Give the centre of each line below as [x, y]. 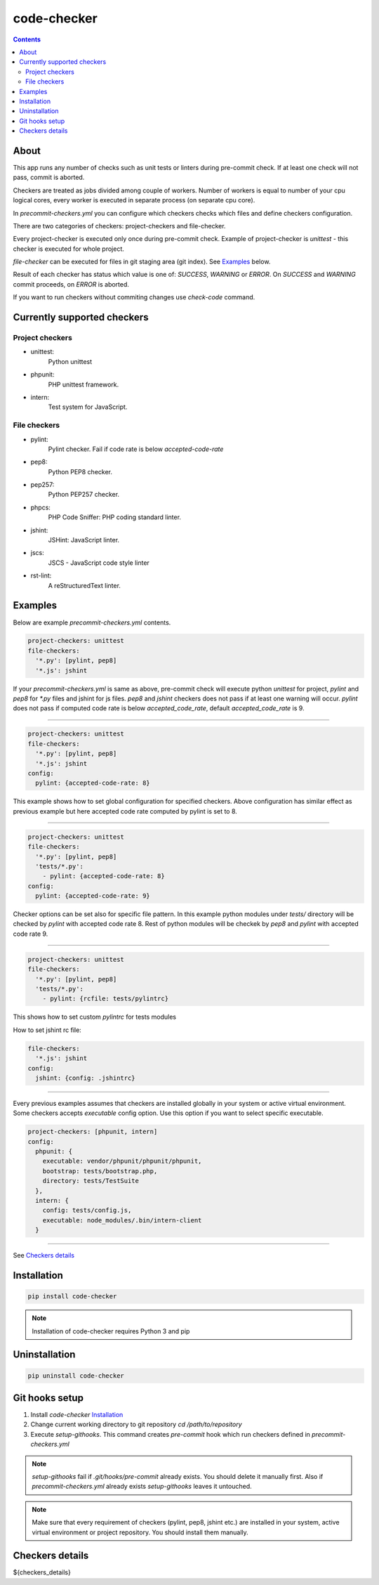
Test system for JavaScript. [88, 407]
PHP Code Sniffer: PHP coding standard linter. [115, 517]
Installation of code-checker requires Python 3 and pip [111, 1331]
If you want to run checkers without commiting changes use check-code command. [134, 297]
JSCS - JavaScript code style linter [99, 563]
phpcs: [40, 507]
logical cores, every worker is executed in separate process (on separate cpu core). [134, 200]
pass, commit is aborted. [49, 177]
